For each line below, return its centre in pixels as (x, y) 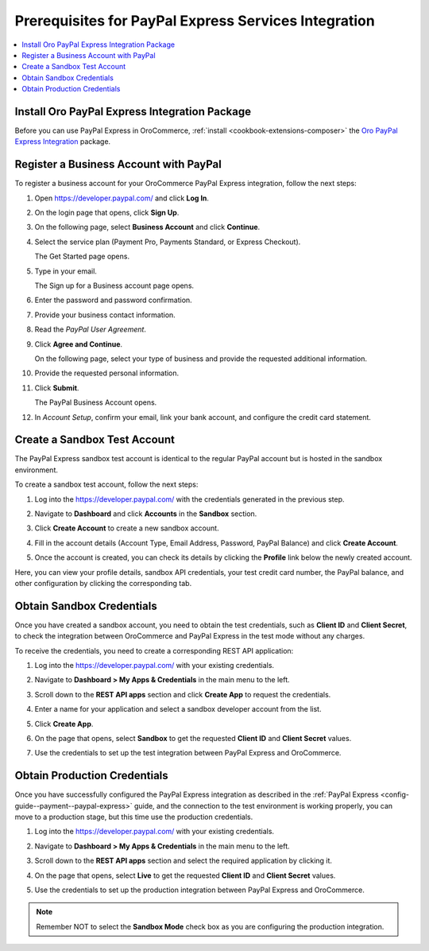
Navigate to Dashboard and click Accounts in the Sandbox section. (146, 514)
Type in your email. (66, 271)
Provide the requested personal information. (107, 373)
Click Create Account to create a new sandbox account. (127, 528)
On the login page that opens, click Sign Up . (107, 213)
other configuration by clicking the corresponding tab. (103, 583)
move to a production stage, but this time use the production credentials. (134, 817)
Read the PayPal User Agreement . (91, 329)
